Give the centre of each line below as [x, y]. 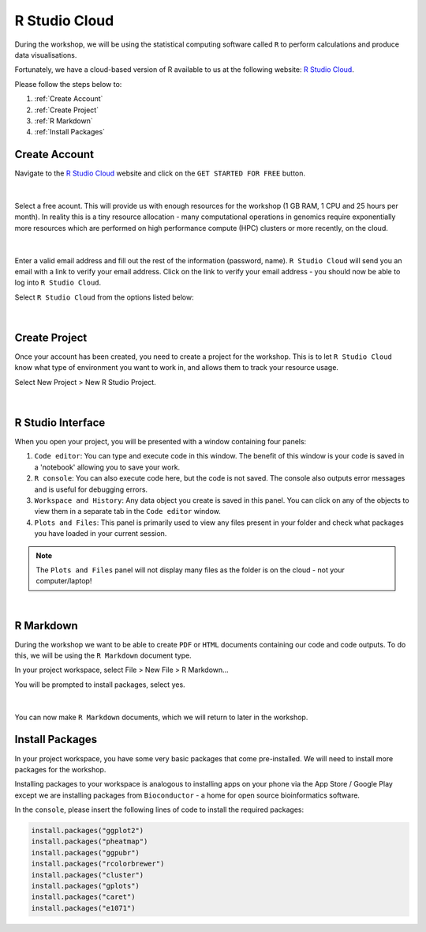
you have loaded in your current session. [101, 534]
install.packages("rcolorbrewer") [98, 864]
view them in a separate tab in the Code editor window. [127, 511]
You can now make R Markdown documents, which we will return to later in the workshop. [161, 717]
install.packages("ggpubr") [85, 853]
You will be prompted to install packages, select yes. [100, 685]
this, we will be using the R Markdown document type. [103, 655]
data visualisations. [46, 55]
